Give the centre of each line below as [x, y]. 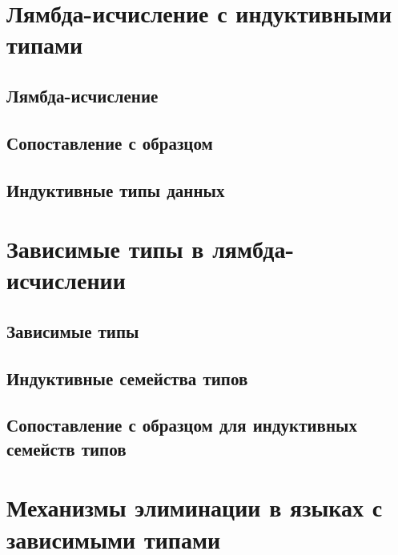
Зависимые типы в [105, 249]
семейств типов [66, 448]
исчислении [66, 280]
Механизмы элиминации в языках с [195, 507]
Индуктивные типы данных [116, 189]
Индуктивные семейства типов [127, 378]
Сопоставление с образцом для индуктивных [182, 425]
